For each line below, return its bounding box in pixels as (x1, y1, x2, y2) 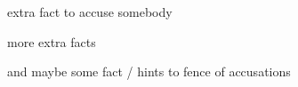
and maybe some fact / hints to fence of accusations (7, 62, 291, 81)
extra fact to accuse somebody (7, 3, 173, 20)
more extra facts (7, 32, 96, 51)
